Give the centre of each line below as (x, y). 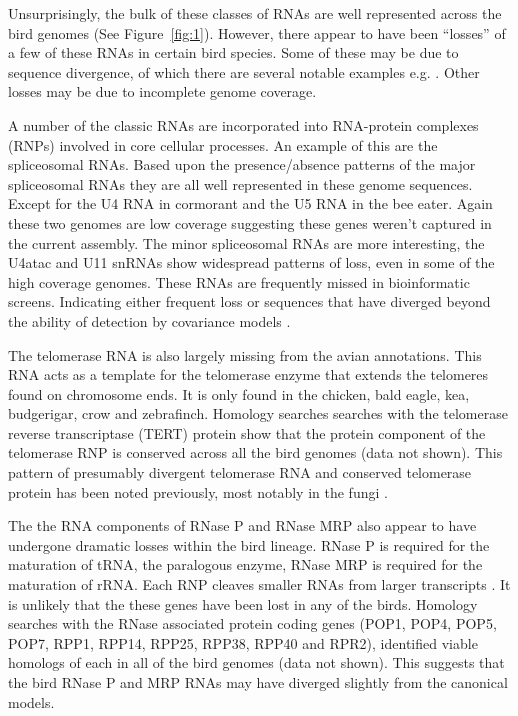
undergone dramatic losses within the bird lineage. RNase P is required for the (249, 544)
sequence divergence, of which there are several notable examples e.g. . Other (244, 71)
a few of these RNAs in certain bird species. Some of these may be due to (233, 52)
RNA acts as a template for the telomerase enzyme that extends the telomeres (248, 374)
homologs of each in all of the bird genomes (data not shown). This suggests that (256, 662)
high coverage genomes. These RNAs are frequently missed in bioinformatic (239, 281)
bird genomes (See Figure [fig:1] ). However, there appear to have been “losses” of (257, 32)
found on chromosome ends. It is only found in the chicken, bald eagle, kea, (239, 393)
